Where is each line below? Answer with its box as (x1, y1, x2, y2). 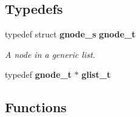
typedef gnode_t (5, 68, 72, 81)
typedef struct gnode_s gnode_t (5, 28, 136, 40)
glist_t (81, 68, 111, 81)
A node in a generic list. (5, 48, 96, 60)
